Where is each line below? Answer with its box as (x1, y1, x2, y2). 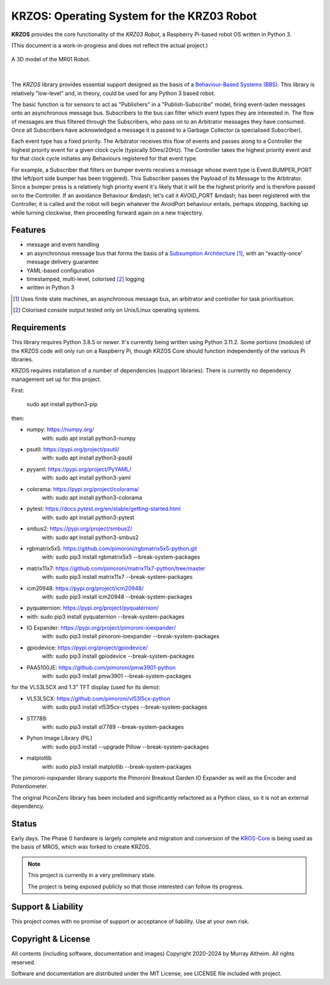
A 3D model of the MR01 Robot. (11, 56, 91, 63)
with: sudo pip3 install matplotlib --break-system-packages (42, 763, 192, 770)
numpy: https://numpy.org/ (26, 426, 94, 433)
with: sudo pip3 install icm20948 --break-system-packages (42, 593, 193, 600)
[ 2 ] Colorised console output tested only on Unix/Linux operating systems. (13, 306, 201, 314)
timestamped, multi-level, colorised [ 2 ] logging (26, 276, 145, 283)
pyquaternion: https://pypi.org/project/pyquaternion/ (26, 604, 159, 612)
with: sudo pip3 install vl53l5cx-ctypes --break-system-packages (42, 703, 208, 711)
